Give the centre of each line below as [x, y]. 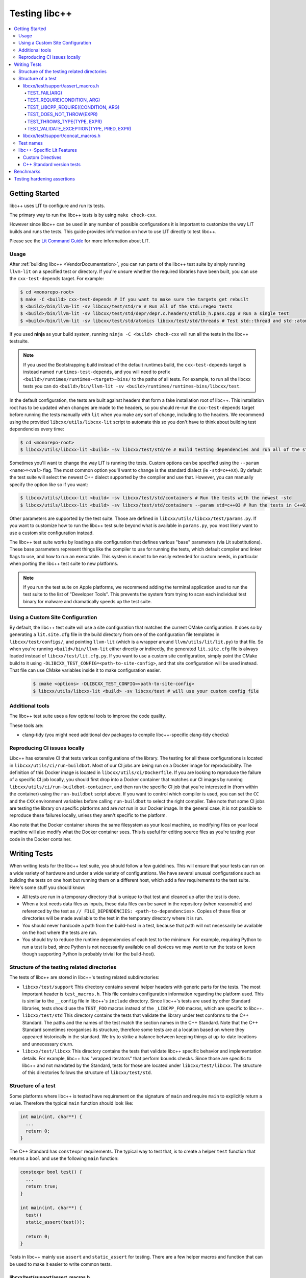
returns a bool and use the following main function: [64, 1158]
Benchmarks [27, 172]
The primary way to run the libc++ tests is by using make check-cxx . [83, 215]
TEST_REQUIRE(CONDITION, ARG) [64, 100]
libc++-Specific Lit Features [48, 150]
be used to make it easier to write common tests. [61, 1264]
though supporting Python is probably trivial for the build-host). [89, 954]
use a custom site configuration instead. [52, 533]
